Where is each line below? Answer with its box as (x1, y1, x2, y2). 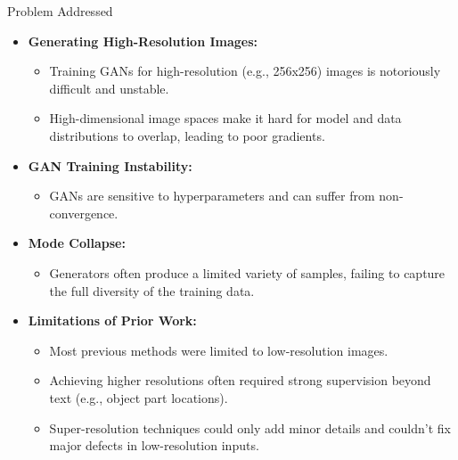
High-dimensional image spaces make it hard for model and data (49, 109, 402, 127)
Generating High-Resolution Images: (28, 31, 258, 50)
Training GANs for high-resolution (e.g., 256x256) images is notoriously (49, 62, 441, 80)
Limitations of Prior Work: (28, 311, 197, 330)
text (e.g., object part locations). (49, 388, 228, 407)
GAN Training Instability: (28, 156, 192, 175)
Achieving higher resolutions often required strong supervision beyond (49, 371, 431, 390)
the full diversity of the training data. (49, 281, 255, 300)
